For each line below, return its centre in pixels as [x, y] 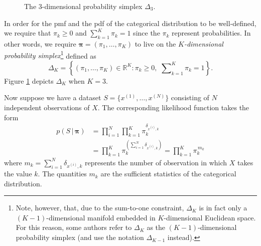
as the [156, 227]
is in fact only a [223, 208]
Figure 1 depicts [29, 80]
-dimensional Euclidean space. [210, 217]
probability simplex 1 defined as [50, 55]
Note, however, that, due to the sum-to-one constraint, [100, 208]
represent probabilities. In [211, 33]
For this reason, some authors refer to [74, 227]
